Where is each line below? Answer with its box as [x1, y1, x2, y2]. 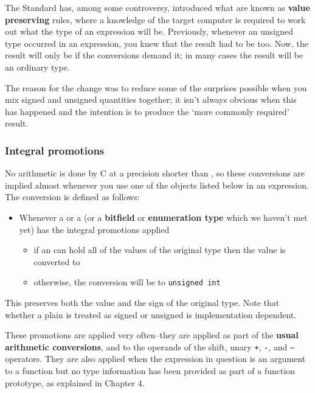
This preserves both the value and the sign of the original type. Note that [5, 296, 280, 308]
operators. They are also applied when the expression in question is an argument [5, 352, 306, 365]
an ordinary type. [5, 60, 70, 73]
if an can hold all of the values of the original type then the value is [33, 243, 286, 256]
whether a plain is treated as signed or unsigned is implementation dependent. [5, 308, 297, 321]
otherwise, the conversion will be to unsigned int [33, 276, 221, 288]
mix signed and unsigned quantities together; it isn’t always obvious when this [5, 93, 297, 106]
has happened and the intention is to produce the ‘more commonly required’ [5, 105, 289, 117]
